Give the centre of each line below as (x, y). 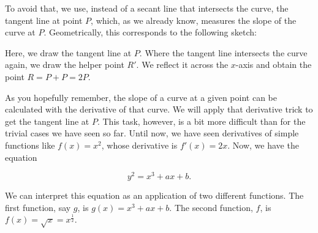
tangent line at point (44, 20)
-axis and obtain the (274, 65)
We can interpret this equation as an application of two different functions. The (154, 195)
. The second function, (211, 207)
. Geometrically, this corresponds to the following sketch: (150, 32)
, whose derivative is (139, 145)
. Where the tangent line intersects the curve (223, 52)
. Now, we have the (263, 145)
